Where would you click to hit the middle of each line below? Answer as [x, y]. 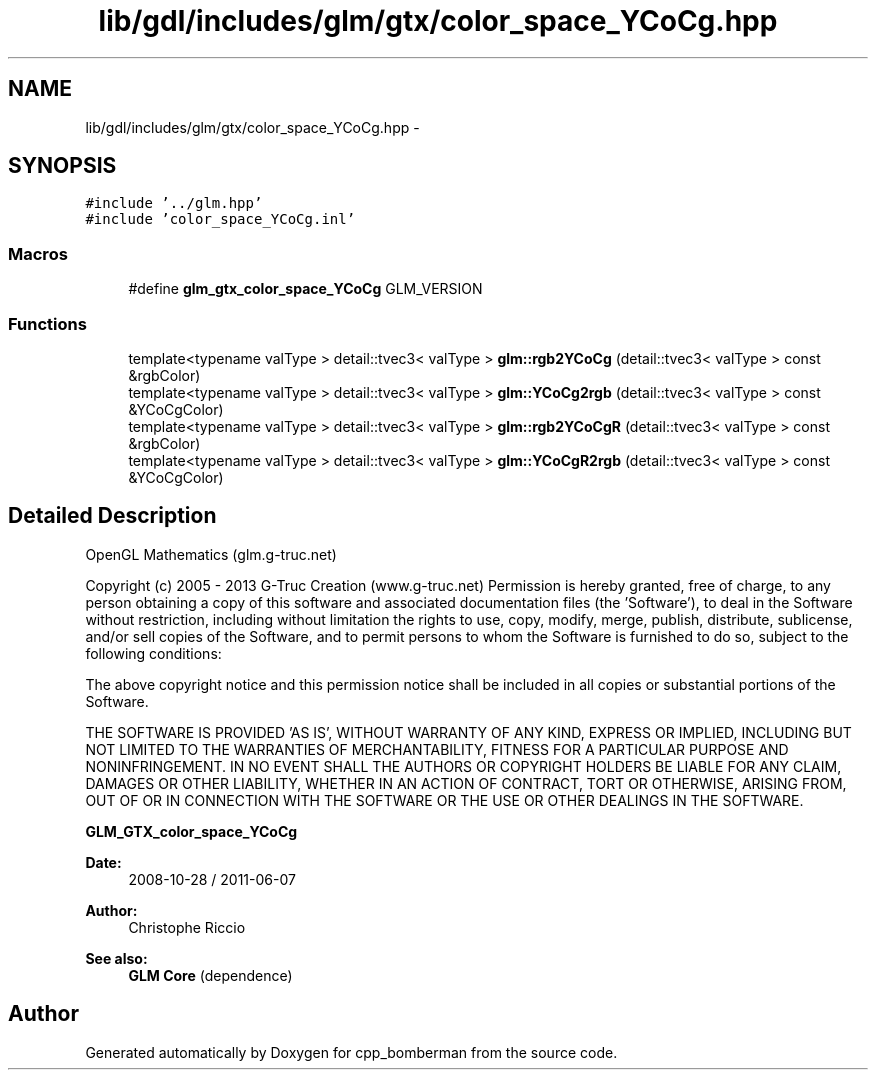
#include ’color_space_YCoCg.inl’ [220, 219]
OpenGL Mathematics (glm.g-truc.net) [211, 554]
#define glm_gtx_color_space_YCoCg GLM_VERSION [305, 289]
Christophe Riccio [187, 927]
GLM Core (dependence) [210, 975]
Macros [38, 253]
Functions [47, 323]
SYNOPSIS [62, 166]
